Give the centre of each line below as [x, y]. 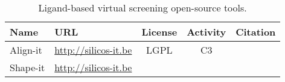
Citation [256, 32]
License [159, 32]
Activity [207, 32]
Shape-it [27, 67]
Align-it [26, 50]
